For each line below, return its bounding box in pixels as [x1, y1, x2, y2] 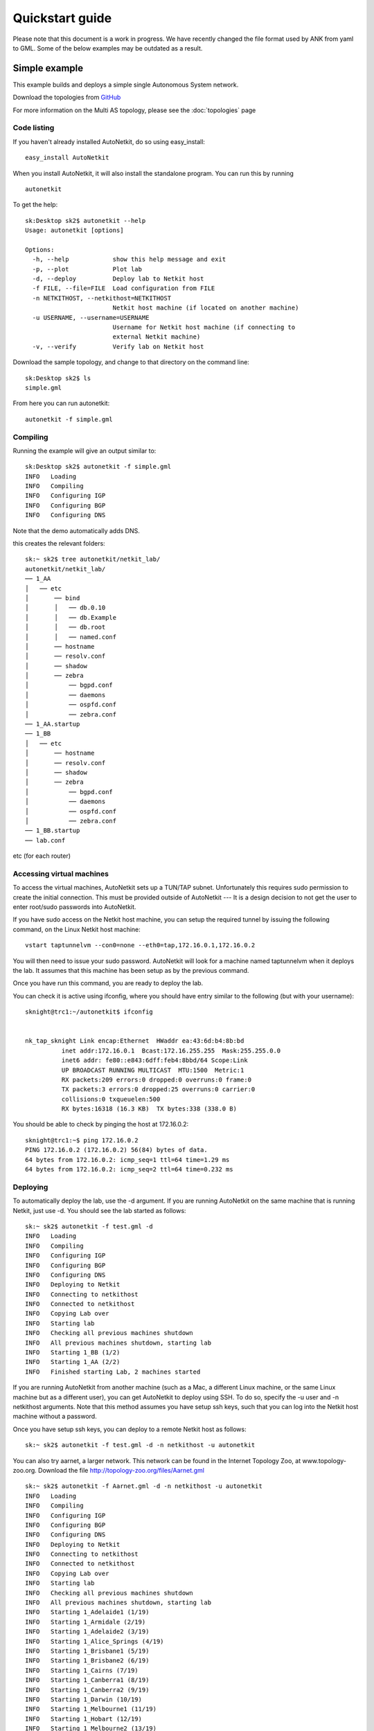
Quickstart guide [12, 10, 112, 26]
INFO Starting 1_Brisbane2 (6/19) [25, 1657, 150, 1665]
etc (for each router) [12, 852, 71, 860]
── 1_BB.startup [25, 827, 80, 834]
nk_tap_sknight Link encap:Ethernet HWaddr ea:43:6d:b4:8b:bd [25, 1037, 244, 1045]
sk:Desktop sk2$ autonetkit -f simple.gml [25, 463, 172, 471]
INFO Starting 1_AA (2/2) [25, 1358, 121, 1366]
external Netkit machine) [112, 333, 201, 341]
